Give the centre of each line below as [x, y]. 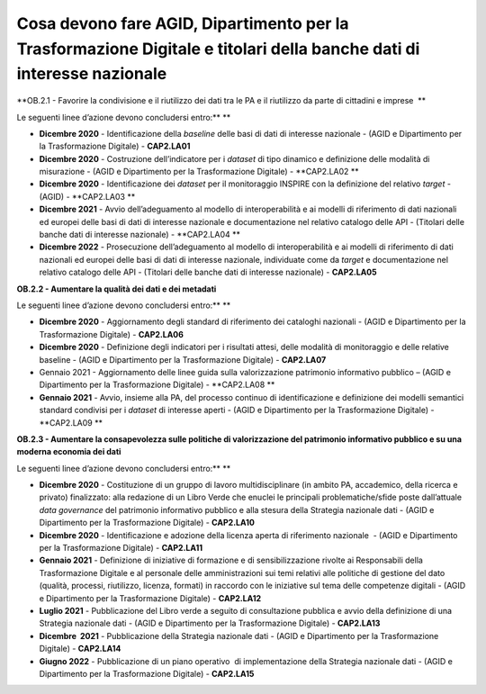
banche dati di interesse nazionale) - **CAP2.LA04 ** [140, 235]
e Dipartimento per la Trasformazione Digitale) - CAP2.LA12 [150, 598]
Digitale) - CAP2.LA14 [80, 649]
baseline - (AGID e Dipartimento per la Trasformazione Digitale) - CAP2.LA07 [183, 359]
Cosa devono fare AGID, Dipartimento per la [183, 23]
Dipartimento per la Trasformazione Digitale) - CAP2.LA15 [147, 673]
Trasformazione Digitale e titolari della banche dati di [218, 49]
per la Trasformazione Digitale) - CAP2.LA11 [121, 548]
